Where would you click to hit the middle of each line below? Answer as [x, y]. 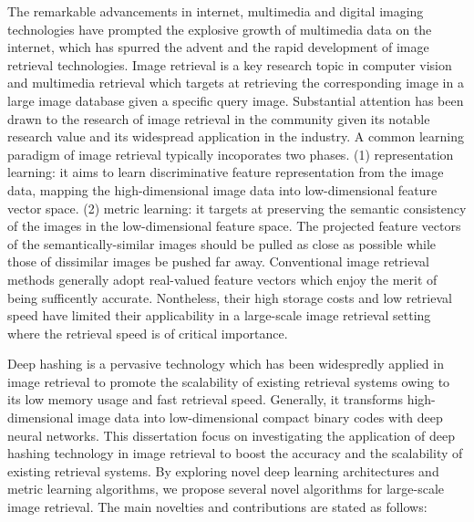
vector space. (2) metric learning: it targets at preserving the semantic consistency [237, 208]
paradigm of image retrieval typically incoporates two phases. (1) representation [231, 154]
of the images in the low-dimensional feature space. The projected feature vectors [234, 226]
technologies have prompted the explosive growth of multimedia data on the [220, 29]
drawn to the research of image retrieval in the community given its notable [219, 118]
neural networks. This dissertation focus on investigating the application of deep [231, 435]
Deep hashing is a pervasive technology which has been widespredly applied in [226, 364]
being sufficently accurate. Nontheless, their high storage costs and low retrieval [230, 297]
